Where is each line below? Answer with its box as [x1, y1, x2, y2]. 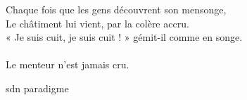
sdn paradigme [6, 80, 69, 95]
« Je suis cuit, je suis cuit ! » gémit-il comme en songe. [6, 30, 243, 44]
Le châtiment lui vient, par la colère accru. [6, 15, 189, 30]
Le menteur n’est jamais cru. [6, 57, 129, 72]
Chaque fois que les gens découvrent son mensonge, [6, 2, 227, 16]
